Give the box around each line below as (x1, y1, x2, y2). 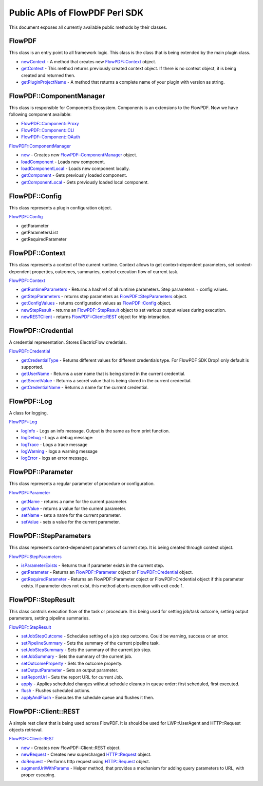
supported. (21, 364, 43, 370)
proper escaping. (21, 772, 56, 778)
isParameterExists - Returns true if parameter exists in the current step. (21, 562, 164, 568)
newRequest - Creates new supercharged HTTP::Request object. (21, 751, 152, 757)
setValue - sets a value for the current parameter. (21, 519, 120, 525)
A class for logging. (9, 410, 48, 416)
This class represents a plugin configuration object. (9, 205, 112, 210)
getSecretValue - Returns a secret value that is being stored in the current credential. (21, 377, 192, 383)
